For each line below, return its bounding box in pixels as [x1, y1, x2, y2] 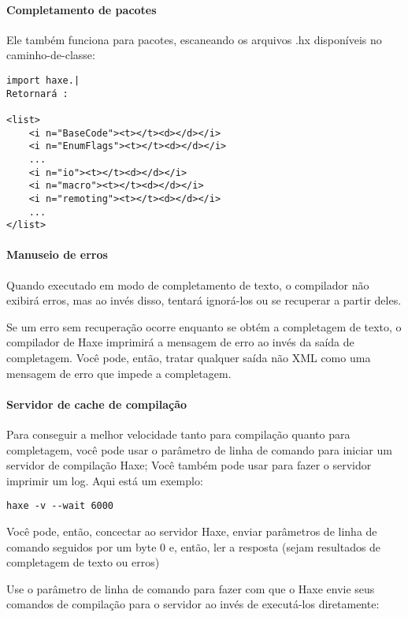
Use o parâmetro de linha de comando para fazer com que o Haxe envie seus [6, 580, 375, 596]
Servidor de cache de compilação [6, 395, 187, 412]
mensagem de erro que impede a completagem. [6, 365, 232, 381]
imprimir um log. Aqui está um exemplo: [6, 472, 203, 488]
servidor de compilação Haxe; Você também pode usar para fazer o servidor [6, 457, 372, 473]
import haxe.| [6, 74, 80, 86]
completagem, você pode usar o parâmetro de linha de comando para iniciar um [6, 441, 392, 458]
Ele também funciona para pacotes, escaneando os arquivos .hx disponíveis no [6, 31, 382, 47]
